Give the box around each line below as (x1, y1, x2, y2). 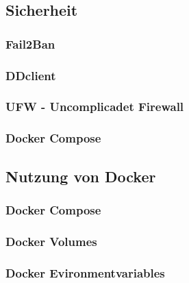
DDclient (5, 66, 56, 84)
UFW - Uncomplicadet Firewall (5, 98, 184, 115)
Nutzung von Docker (5, 165, 156, 186)
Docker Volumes (5, 232, 97, 249)
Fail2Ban (5, 35, 55, 52)
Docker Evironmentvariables (5, 264, 165, 281)
